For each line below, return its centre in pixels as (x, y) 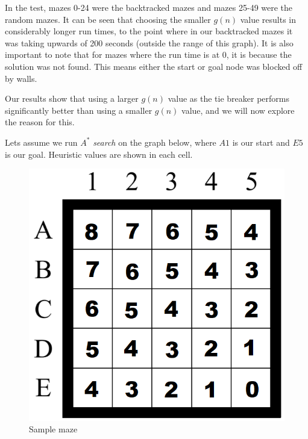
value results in (268, 19)
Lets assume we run (41, 142)
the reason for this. (40, 122)
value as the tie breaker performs (228, 98)
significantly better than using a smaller (79, 110)
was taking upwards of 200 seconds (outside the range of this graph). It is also (149, 42)
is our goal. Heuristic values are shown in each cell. (99, 154)
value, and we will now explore (238, 110)
